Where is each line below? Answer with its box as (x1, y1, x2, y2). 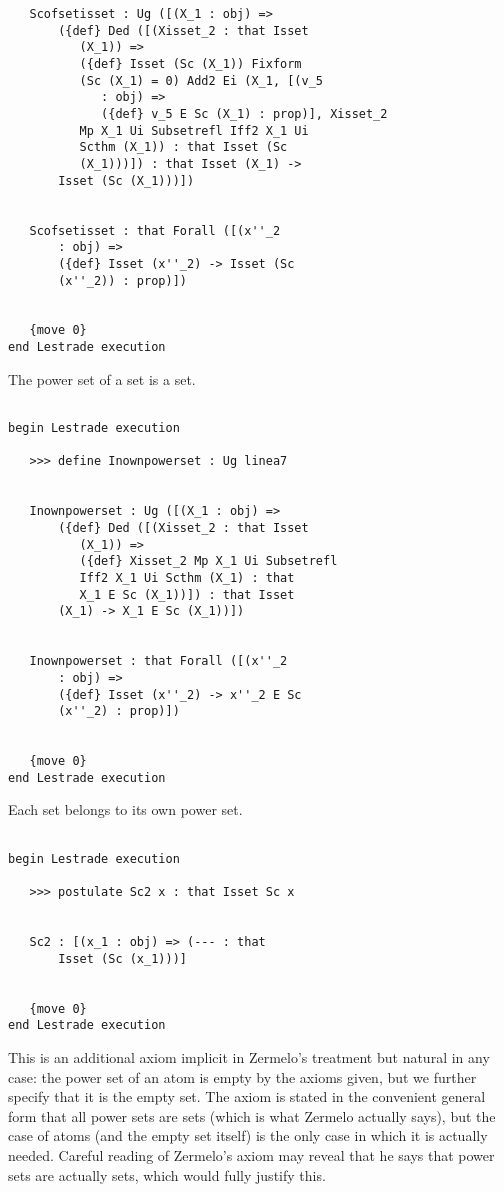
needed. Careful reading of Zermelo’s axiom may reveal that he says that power (8, 1144, 495, 1165)
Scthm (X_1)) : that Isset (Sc (79, 140, 288, 155)
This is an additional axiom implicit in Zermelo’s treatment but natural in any (8, 1046, 490, 1067)
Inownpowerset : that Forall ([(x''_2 (29, 654, 288, 669)
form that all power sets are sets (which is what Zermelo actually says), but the (8, 1105, 496, 1126)
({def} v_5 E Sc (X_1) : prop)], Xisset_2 (101, 106, 388, 121)
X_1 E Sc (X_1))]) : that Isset (79, 587, 295, 602)
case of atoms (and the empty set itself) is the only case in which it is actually (8, 1125, 488, 1146)
